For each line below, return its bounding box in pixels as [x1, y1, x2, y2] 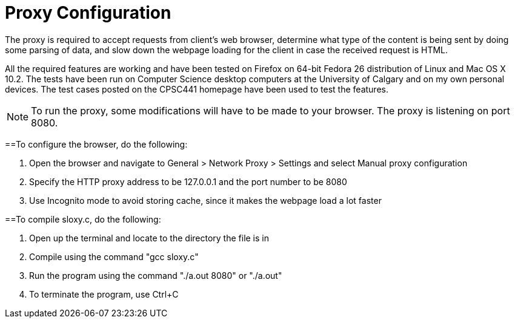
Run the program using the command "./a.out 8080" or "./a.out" [29, 270, 282, 281]
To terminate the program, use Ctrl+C [29, 289, 179, 299]
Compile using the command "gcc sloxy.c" [29, 251, 199, 262]
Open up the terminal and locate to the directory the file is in [29, 232, 269, 243]
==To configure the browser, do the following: [5, 139, 188, 149]
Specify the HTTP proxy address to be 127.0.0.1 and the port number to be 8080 [29, 176, 347, 187]
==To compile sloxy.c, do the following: [5, 214, 161, 224]
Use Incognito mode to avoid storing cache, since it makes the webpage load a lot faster [29, 195, 382, 206]
